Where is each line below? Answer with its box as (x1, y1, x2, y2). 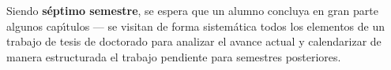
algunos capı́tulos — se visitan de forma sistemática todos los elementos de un (6, 17, 385, 34)
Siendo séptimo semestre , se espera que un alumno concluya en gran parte (6, 2, 378, 18)
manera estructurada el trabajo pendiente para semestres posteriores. (6, 48, 341, 64)
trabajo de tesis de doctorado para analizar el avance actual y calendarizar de (6, 33, 382, 50)
